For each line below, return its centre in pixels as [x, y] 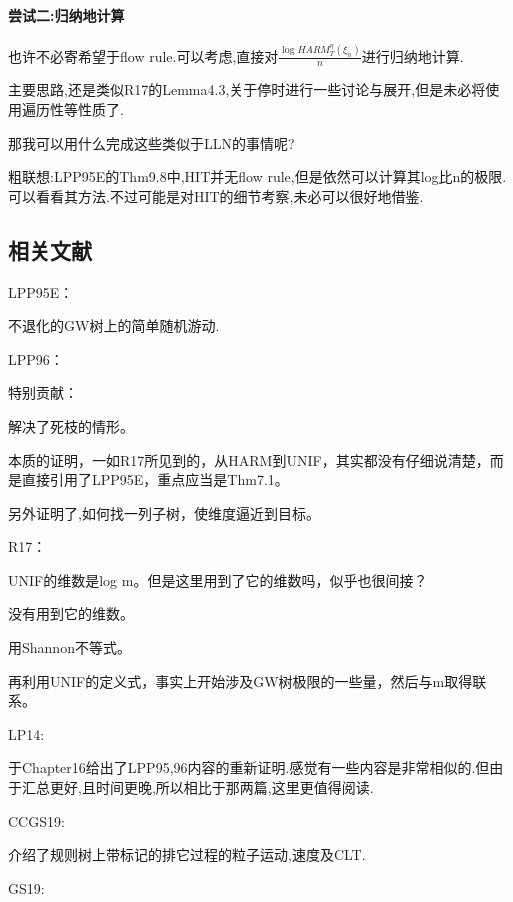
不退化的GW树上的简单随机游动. [114, 325]
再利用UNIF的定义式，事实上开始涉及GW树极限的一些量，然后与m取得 [240, 680]
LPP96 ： [36, 358]
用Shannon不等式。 [69, 647]
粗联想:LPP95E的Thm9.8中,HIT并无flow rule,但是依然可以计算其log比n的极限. [257, 176]
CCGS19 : [36, 820]
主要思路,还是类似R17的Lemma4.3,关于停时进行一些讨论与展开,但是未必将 [247, 89]
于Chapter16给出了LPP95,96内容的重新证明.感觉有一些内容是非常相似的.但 [249, 767]
